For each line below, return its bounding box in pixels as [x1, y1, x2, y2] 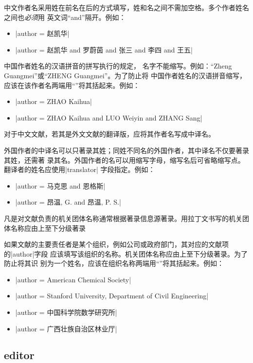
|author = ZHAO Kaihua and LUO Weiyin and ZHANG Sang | [15, 112, 202, 122]
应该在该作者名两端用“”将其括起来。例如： [4, 80, 140, 90]
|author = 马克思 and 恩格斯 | [15, 180, 106, 190]
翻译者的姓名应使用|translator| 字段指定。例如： [4, 164, 155, 174]
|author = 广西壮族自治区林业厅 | [15, 323, 117, 333]
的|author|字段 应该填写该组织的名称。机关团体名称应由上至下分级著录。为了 [4, 248, 248, 259]
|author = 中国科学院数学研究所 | [15, 307, 117, 317]
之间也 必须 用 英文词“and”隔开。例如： [4, 12, 126, 22]
